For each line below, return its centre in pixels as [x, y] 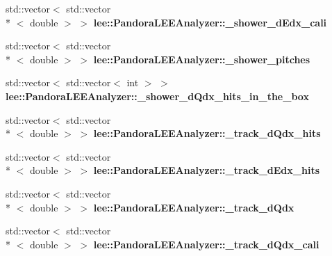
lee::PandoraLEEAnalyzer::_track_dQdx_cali [206, 244]
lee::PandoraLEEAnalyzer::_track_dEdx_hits [207, 170]
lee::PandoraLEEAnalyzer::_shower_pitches [202, 59]
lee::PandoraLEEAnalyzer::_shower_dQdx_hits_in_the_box [157, 96]
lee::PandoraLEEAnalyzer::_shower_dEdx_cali [210, 22]
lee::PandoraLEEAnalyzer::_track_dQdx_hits [207, 133]
